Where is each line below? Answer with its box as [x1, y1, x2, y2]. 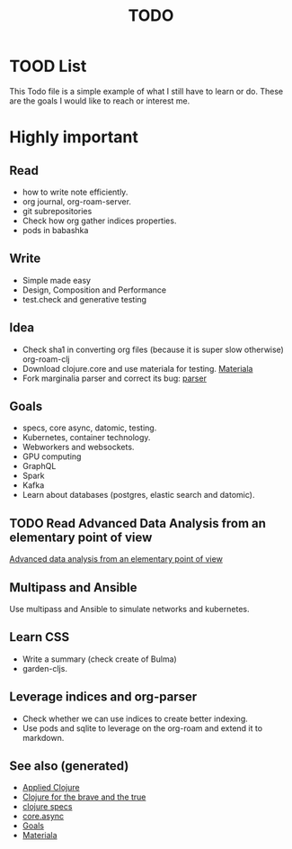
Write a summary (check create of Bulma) [22, 654, 177, 664]
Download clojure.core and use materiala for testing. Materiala [22, 363, 253, 374]
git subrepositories [22, 205, 93, 216]
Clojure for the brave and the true [22, 791, 146, 802]
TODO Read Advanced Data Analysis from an [9, 515, 267, 531]
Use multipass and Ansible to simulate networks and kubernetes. [9, 604, 250, 614]
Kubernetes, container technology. [22, 432, 151, 443]
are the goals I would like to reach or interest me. [9, 95, 190, 106]
